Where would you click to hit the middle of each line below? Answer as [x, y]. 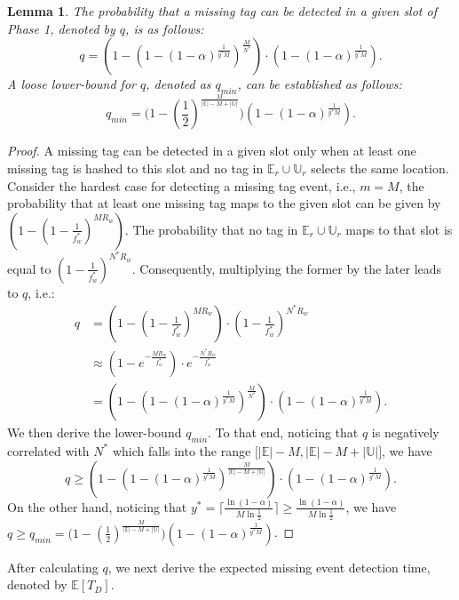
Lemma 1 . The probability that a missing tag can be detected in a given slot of [222, 11]
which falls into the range [182, 450]
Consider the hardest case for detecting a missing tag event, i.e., [182, 185]
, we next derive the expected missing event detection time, [269, 567]
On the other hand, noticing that [97, 506]
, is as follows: [165, 28]
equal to [29, 268]
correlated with [48, 450]
